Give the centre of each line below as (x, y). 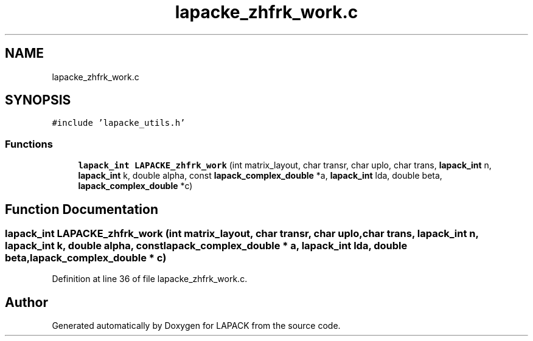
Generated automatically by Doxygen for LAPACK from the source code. (196, 326)
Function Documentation (82, 209)
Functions (29, 144)
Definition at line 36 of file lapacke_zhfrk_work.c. (150, 279)
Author (26, 302)
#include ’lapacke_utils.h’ (119, 123)
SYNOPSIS (38, 100)
